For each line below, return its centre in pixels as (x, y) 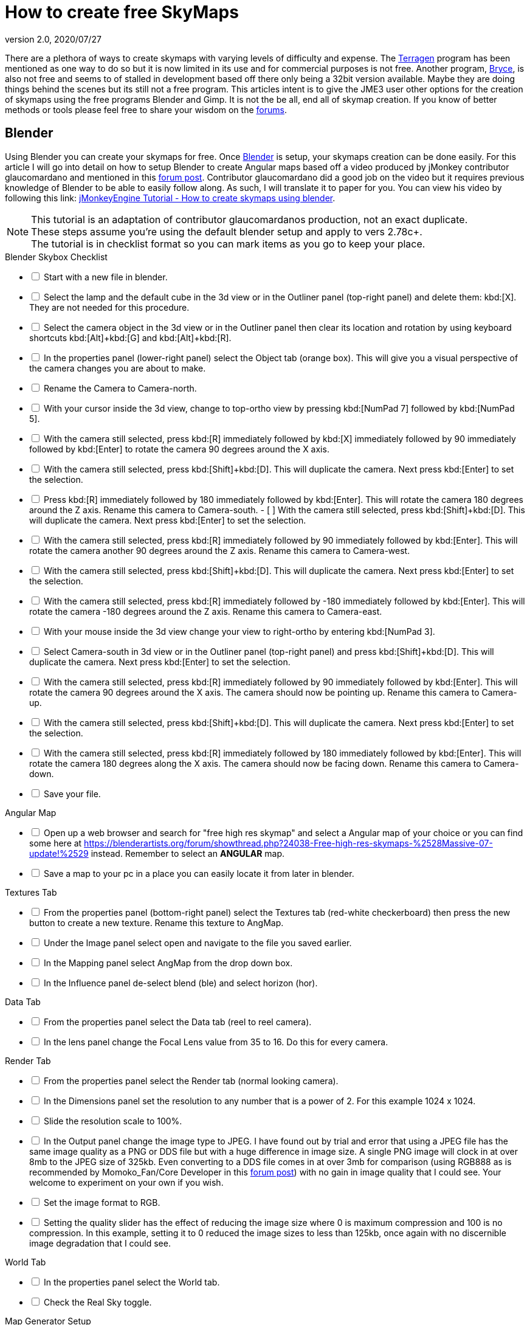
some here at (56, 843)
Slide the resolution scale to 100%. (113, 1121)
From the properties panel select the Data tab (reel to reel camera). (177, 1022)
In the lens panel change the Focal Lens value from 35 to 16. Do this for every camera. (216, 1042)
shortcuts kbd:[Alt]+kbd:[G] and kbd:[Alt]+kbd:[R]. (130, 337)
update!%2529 (59, 853)
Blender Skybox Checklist (56, 257)
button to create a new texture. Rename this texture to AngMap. (157, 922)
